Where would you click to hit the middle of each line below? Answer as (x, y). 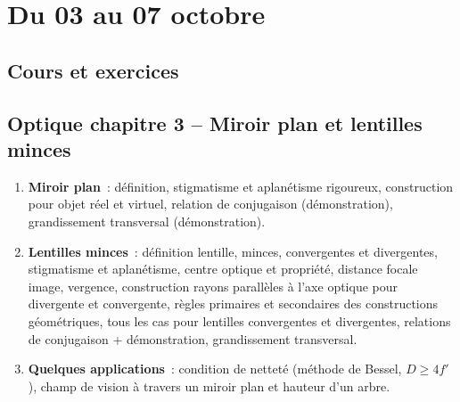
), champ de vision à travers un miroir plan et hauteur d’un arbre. (209, 386)
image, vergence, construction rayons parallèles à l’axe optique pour (213, 286)
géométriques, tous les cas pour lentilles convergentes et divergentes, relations (239, 320)
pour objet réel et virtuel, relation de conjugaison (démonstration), (210, 204)
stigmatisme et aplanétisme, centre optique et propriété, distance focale (223, 269)
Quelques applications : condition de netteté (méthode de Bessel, (215, 369)
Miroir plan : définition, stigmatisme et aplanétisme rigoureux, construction (241, 186)
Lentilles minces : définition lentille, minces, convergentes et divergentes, (233, 251)
